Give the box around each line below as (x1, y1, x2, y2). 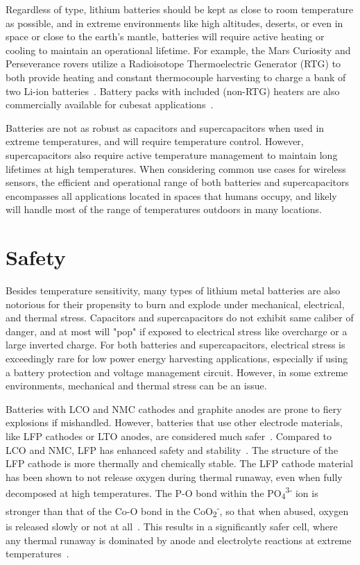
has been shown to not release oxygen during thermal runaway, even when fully (6, 469, 343, 484)
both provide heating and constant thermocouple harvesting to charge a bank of (6, 69, 346, 84)
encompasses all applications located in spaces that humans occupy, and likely (6, 188, 337, 203)
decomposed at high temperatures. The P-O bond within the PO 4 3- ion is (6, 484, 318, 502)
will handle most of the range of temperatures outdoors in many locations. (6, 202, 322, 217)
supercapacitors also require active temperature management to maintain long (6, 147, 338, 162)
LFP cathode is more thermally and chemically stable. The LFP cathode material (6, 456, 354, 471)
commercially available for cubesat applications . (6, 97, 214, 112)
